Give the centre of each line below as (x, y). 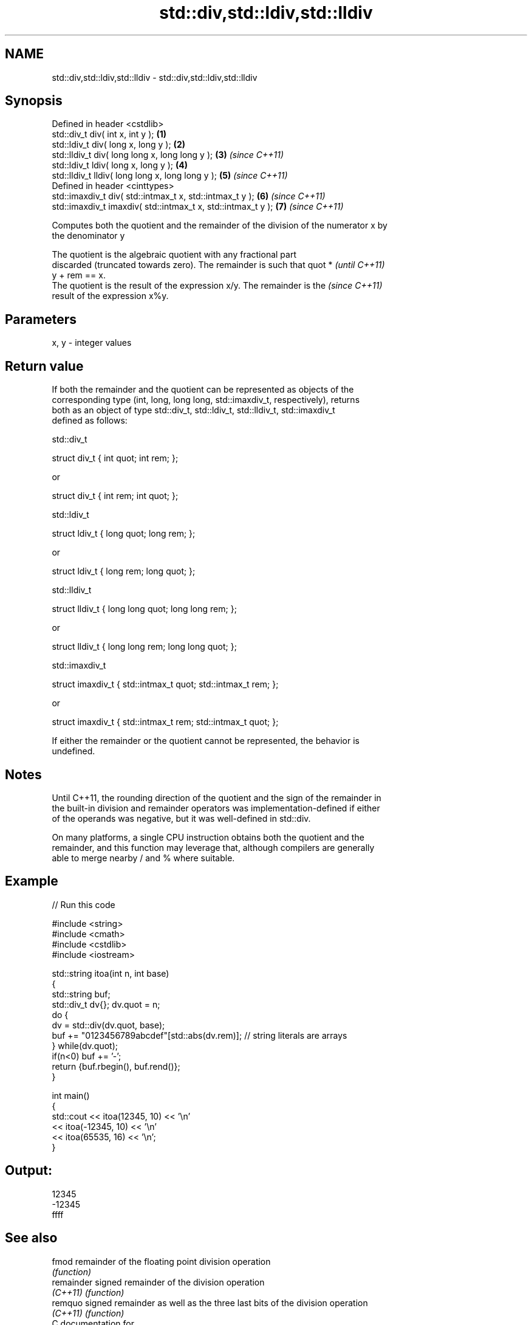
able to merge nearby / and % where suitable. (143, 858)
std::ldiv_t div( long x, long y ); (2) (118, 145)
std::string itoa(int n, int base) (111, 973)
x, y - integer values (92, 343)
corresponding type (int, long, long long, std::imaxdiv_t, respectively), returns (206, 400)
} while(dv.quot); (85, 1045)
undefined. (73, 751)
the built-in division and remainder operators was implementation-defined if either (216, 808)
